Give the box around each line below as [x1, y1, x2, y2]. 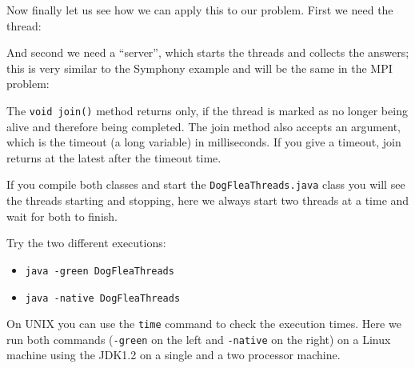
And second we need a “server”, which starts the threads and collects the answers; [6, 44, 409, 61]
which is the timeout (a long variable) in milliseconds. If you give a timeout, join [6, 134, 401, 150]
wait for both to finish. [6, 207, 118, 224]
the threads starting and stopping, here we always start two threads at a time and [6, 192, 409, 209]
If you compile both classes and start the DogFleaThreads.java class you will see [6, 176, 405, 193]
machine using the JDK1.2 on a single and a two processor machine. [6, 346, 341, 363]
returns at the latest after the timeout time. [6, 149, 221, 166]
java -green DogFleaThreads [25, 265, 174, 277]
